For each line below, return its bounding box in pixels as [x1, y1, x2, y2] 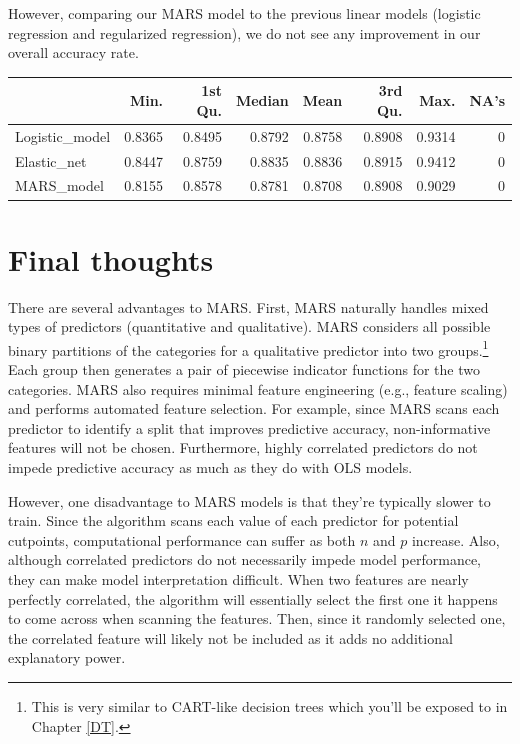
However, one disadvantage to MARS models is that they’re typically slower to [8, 490, 491, 511]
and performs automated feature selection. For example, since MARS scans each [8, 398, 500, 419]
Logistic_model [15, 125, 111, 146]
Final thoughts [8, 238, 214, 279]
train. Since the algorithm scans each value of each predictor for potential [8, 510, 459, 531]
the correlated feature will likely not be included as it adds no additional [8, 627, 453, 648]
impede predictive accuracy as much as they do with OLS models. [8, 457, 413, 478]
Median [235, 90, 289, 111]
